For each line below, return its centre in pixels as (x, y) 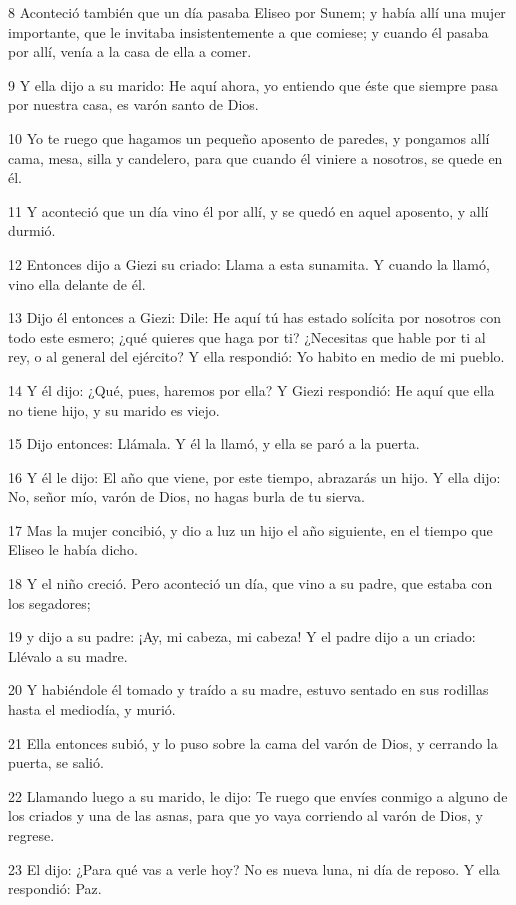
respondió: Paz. (55, 888)
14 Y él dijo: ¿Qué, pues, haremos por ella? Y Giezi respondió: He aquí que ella (251, 389)
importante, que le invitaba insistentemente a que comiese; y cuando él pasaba (248, 31)
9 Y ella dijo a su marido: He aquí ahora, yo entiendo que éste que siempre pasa (253, 84)
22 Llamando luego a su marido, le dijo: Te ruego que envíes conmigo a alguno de (258, 795)
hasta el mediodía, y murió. (92, 709)
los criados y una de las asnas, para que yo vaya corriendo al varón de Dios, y (245, 815)
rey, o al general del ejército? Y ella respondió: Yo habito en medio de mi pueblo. (256, 356)
